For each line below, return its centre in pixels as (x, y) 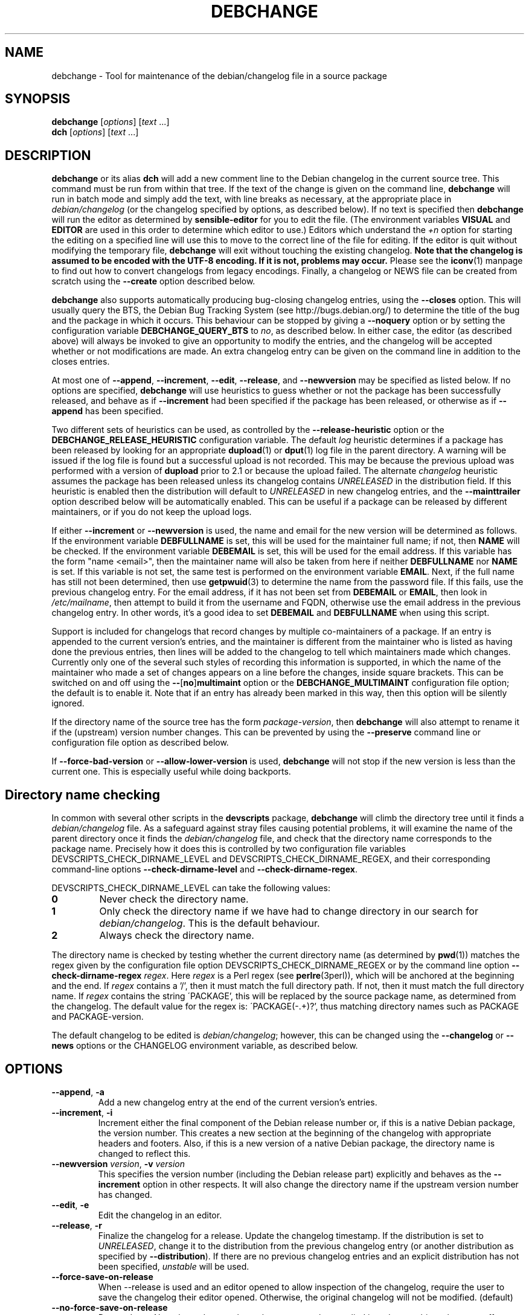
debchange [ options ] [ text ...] (111, 122)
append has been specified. (107, 411)
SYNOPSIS (38, 99)
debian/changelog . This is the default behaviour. (210, 923)
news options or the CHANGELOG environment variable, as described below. (205, 1046)
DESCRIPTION (48, 155)
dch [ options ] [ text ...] (95, 132)
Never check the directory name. (174, 899)
